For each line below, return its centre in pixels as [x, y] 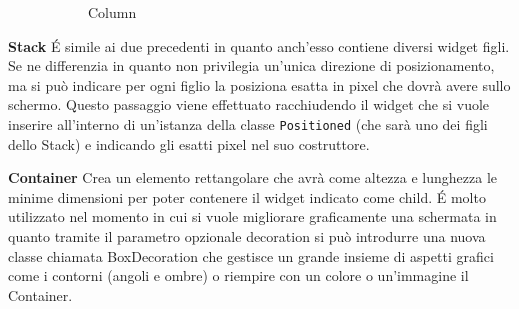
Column [112, 12]
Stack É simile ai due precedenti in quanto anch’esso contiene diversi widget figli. [259, 45]
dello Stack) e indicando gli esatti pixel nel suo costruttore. [189, 143]
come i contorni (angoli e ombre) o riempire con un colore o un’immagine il [238, 275]
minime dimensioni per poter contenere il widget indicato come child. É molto [247, 196]
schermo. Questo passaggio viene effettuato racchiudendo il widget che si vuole [249, 104]
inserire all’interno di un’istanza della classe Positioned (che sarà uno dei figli [248, 123]
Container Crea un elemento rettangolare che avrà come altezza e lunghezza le [252, 177]
